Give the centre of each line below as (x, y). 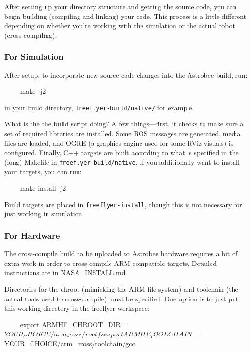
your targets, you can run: (43, 171)
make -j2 (33, 91)
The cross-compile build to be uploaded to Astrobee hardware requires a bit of (121, 254)
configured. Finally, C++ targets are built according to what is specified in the (122, 152)
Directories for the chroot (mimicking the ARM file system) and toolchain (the (121, 289)
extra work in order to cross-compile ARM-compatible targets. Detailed (110, 263)
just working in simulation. (44, 214)
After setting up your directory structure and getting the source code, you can (121, 6)
